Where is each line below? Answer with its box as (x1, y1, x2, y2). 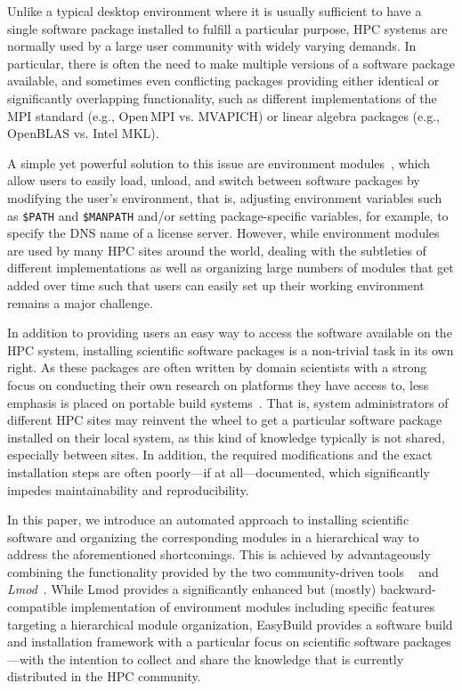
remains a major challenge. (7, 293, 153, 312)
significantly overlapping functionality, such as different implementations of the (7, 88, 437, 107)
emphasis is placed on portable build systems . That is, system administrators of (7, 393, 449, 411)
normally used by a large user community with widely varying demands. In (7, 37, 417, 55)
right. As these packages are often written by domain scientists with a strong (7, 358, 427, 377)
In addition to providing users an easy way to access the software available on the (7, 323, 452, 342)
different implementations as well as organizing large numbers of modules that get (7, 258, 454, 277)
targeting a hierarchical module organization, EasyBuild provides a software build (7, 614, 453, 633)
